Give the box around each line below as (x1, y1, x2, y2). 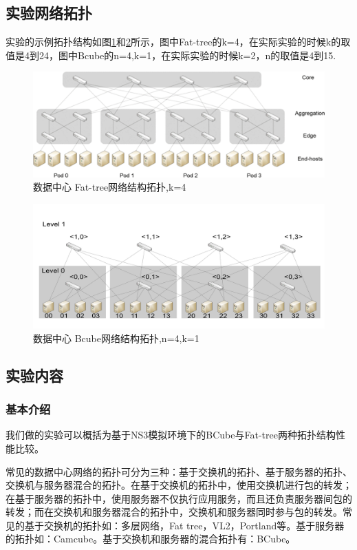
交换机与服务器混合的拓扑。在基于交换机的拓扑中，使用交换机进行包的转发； (6, 478, 352, 492)
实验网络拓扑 (6, 2, 92, 23)
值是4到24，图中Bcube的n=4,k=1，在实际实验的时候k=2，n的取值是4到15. (6, 47, 336, 62)
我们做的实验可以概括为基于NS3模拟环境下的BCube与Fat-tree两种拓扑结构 (6, 427, 336, 442)
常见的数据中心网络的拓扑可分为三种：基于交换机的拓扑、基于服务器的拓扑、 (6, 464, 352, 478)
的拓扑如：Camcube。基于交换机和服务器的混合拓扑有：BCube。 (6, 531, 296, 546)
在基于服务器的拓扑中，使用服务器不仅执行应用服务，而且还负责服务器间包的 (6, 491, 352, 505)
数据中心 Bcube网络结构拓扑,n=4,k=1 (33, 330, 199, 345)
